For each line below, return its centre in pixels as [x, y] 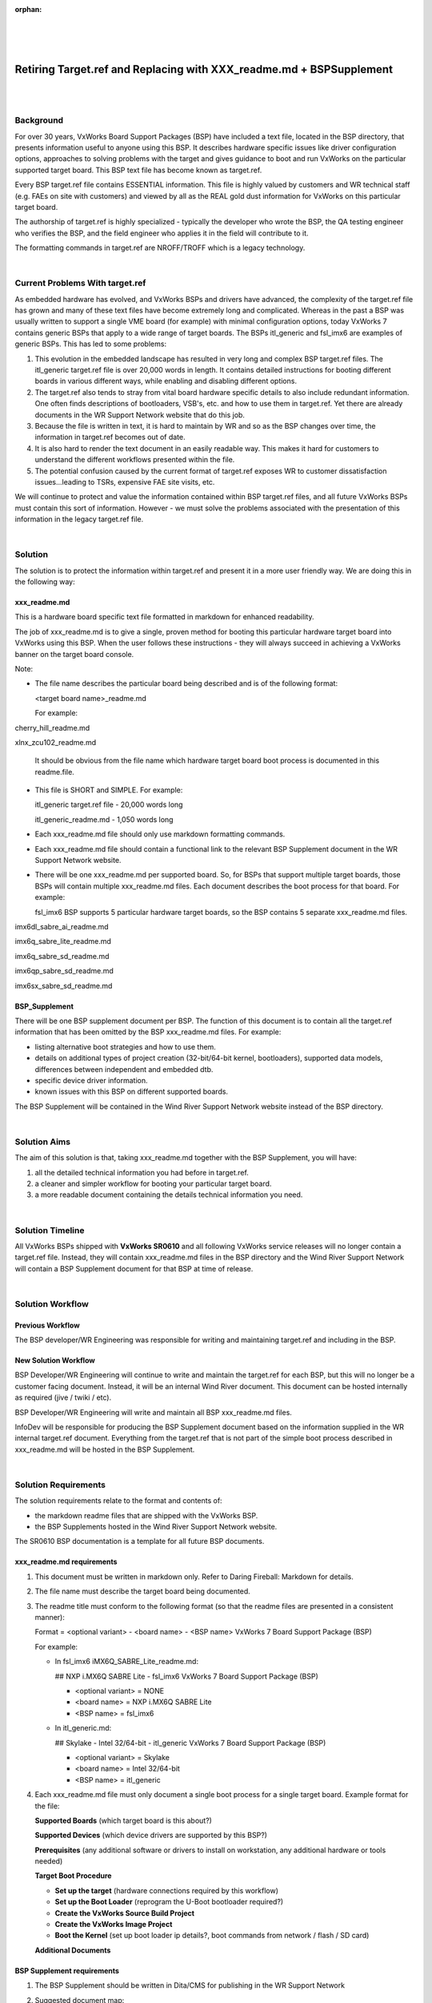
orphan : [28, 9]
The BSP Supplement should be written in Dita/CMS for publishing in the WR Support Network [190, 1985]
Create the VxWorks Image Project [114, 1924]
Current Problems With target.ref [80, 283]
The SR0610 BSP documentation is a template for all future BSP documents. [140, 1542]
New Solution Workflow [55, 1360]
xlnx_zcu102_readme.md [56, 742]
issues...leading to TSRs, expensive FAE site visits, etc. [125, 482]
